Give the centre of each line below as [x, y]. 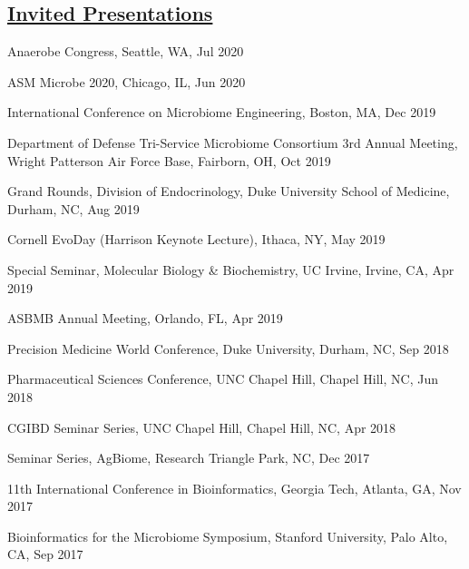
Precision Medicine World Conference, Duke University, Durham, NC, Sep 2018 [228, 348]
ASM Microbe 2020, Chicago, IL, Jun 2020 [127, 81]
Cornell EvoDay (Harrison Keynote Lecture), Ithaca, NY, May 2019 [196, 239]
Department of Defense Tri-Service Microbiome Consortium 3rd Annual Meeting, [233, 142]
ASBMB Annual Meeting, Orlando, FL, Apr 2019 [145, 318]
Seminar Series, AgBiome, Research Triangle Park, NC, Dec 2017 [189, 458]
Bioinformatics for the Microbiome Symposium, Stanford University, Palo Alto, [228, 536]
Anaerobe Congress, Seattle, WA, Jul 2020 [126, 51]
